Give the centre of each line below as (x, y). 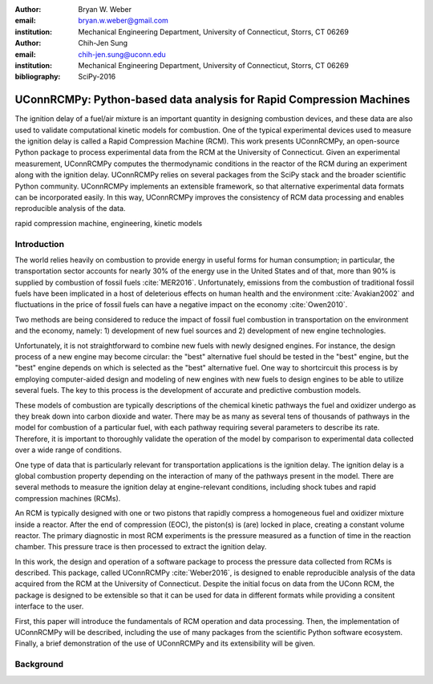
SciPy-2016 (97, 77)
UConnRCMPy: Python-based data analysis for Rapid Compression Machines (212, 100)
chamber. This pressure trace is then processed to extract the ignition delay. (141, 547)
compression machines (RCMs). (68, 498)
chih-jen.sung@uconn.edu (122, 54)
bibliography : (38, 77)
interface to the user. (49, 606)
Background (39, 664)
